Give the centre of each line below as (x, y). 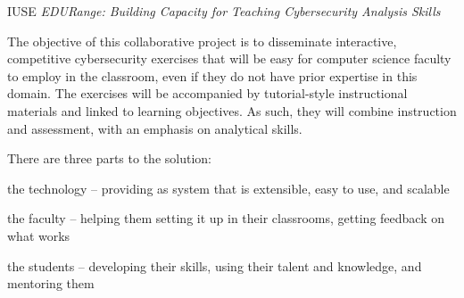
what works (39, 235)
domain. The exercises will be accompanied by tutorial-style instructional (207, 93)
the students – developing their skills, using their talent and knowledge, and (215, 265)
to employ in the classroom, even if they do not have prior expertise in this (212, 75)
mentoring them (51, 283)
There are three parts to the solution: (109, 158)
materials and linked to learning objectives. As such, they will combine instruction (232, 110)
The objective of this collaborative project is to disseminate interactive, (202, 41)
